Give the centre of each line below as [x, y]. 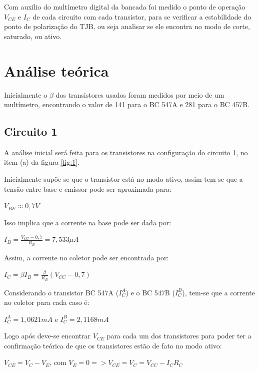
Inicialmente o [26, 94]
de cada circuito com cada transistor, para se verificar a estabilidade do [142, 16]
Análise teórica [56, 70]
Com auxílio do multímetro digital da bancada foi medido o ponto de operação [125, 7]
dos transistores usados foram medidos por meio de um [140, 94]
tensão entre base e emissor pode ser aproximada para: [88, 189]
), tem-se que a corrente [218, 292]
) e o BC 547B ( [150, 292]
